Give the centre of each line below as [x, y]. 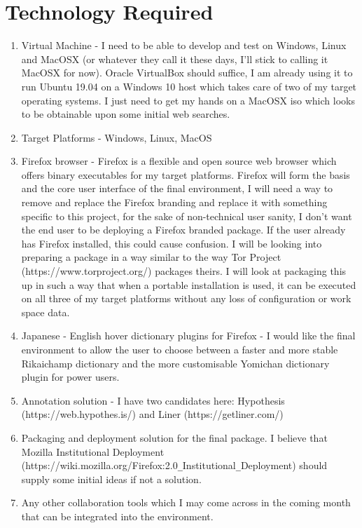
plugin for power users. [70, 377]
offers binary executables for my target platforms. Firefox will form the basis [186, 174]
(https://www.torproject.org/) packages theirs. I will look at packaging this [184, 271]
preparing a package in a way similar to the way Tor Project [151, 257]
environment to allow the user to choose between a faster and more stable [180, 349]
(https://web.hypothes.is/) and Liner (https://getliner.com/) [152, 414]
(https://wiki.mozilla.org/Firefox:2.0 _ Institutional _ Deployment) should [174, 465]
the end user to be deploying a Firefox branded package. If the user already [183, 230]
